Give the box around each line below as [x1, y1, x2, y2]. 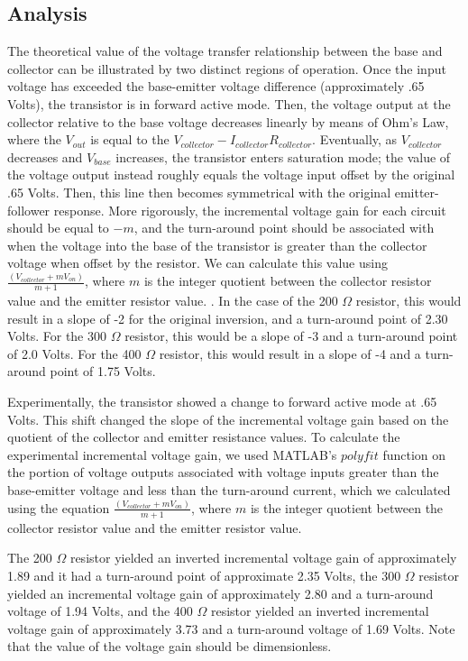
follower [7, 200, 50, 219]
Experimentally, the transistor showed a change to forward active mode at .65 [7, 392, 437, 411]
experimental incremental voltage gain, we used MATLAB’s [7, 445, 337, 464]
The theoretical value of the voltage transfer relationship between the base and [7, 41, 443, 60]
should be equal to [7, 218, 109, 237]
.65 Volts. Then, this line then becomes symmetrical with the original [7, 182, 391, 201]
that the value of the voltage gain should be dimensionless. [7, 637, 332, 656]
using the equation [7, 498, 110, 517]
